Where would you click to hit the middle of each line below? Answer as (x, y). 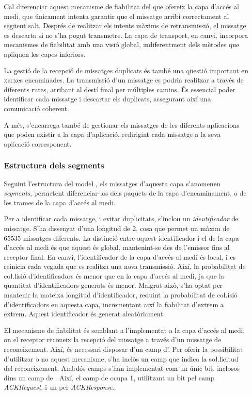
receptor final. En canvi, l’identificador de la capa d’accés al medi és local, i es (120, 256)
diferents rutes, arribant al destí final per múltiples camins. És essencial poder (120, 89)
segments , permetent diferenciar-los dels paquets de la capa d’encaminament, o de (125, 193)
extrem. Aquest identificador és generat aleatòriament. (85, 314)
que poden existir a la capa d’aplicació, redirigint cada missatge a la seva (112, 134)
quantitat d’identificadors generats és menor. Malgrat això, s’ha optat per (113, 285)
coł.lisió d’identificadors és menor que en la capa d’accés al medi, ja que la (114, 275)
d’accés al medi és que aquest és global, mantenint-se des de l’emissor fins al (117, 247)
